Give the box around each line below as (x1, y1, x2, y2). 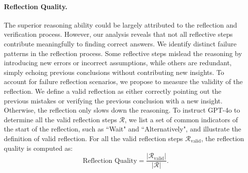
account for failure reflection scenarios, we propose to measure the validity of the (4, 76, 243, 86)
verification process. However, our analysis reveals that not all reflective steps (4, 29, 233, 39)
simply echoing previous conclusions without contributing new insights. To (4, 67, 224, 77)
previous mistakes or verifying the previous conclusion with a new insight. (4, 95, 223, 105)
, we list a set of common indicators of (125, 114, 238, 124)
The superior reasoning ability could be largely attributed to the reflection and (4, 19, 237, 29)
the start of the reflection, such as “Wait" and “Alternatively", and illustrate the (4, 124, 241, 134)
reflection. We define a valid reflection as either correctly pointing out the (4, 86, 221, 96)
